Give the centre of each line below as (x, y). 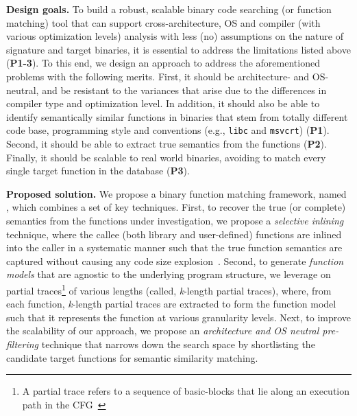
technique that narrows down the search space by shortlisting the (178, 344)
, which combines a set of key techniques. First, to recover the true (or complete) (176, 207)
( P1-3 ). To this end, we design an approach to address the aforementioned (163, 63)
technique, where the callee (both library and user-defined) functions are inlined (174, 234)
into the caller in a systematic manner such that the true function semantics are (174, 247)
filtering (23, 344)
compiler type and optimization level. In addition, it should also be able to (163, 103)
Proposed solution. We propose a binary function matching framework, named (176, 193)
